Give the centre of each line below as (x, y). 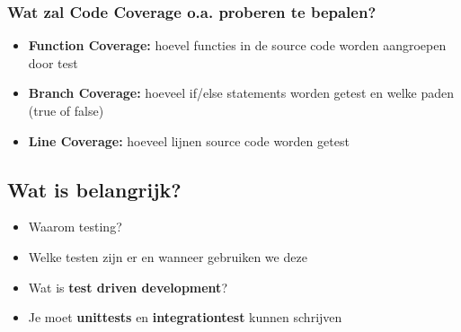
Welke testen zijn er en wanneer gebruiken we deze (168, 256)
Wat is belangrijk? (94, 189)
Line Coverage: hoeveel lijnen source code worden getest (189, 140)
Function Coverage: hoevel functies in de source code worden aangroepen (237, 45)
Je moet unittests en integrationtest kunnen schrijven (185, 317)
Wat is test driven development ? (128, 287)
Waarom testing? (75, 227)
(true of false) (66, 110)
